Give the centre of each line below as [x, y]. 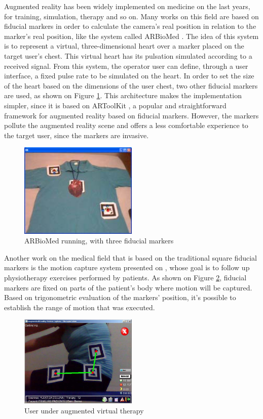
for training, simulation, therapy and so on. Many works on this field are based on [131, 16]
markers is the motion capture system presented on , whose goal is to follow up [127, 267]
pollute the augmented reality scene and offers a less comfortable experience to [126, 125]
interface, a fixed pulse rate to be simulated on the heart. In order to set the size [129, 76]
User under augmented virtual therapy [84, 410]
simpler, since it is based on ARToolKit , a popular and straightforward [115, 105]
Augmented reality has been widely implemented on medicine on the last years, [127, 6]
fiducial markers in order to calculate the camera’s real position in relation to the [130, 26]
